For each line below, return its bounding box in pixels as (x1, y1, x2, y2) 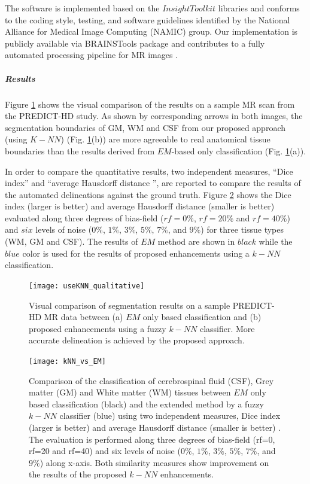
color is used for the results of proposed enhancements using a (22, 246, 250, 259)
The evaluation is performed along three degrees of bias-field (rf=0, (29, 433, 275, 445)
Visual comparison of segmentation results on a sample (29, 299, 230, 311)
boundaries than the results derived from (5, 144, 155, 157)
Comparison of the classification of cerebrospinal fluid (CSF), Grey (29, 374, 274, 386)
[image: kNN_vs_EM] (29, 357, 106, 366)
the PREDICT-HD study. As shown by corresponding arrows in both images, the (5, 109, 303, 122)
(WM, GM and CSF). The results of (5, 235, 138, 248)
